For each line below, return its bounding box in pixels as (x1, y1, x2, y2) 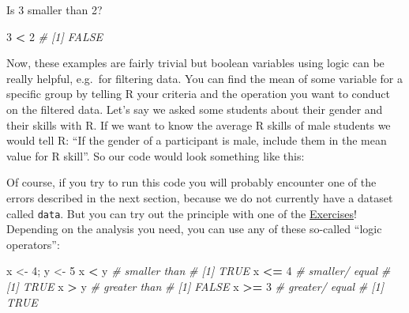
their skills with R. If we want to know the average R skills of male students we (6, 116, 391, 133)
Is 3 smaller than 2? (6, 2, 103, 17)
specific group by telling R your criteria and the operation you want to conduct (6, 85, 390, 102)
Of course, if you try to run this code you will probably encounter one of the (6, 174, 377, 190)
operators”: (6, 236, 60, 252)
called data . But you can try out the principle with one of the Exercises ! (6, 205, 357, 221)
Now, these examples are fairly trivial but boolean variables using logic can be (6, 55, 385, 71)
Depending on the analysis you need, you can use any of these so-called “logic (6, 221, 382, 237)
